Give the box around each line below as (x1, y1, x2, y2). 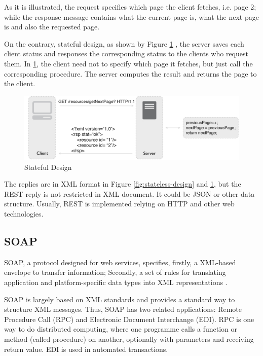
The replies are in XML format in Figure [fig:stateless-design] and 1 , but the (4, 179, 241, 189)
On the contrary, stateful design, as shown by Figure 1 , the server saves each (4, 38, 244, 49)
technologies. (4, 208, 44, 219)
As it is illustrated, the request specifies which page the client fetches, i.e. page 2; (4, 2, 256, 12)
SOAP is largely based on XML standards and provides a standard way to (4, 294, 235, 304)
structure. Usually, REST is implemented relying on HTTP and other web (4, 198, 235, 209)
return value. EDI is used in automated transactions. (4, 343, 168, 354)
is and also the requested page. (4, 21, 100, 32)
